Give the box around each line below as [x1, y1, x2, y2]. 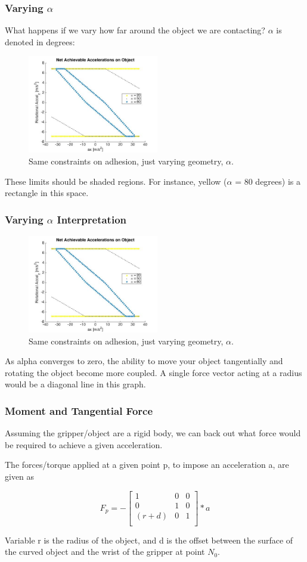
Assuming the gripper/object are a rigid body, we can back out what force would [5, 427, 301, 439]
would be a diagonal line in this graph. [5, 378, 146, 390]
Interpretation [57, 212, 127, 226]
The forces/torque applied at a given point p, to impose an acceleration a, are [5, 458, 289, 471]
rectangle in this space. [5, 187, 89, 199]
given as [5, 470, 35, 482]
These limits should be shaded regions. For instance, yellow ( [5, 175, 227, 187]
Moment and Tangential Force [5, 403, 153, 418]
